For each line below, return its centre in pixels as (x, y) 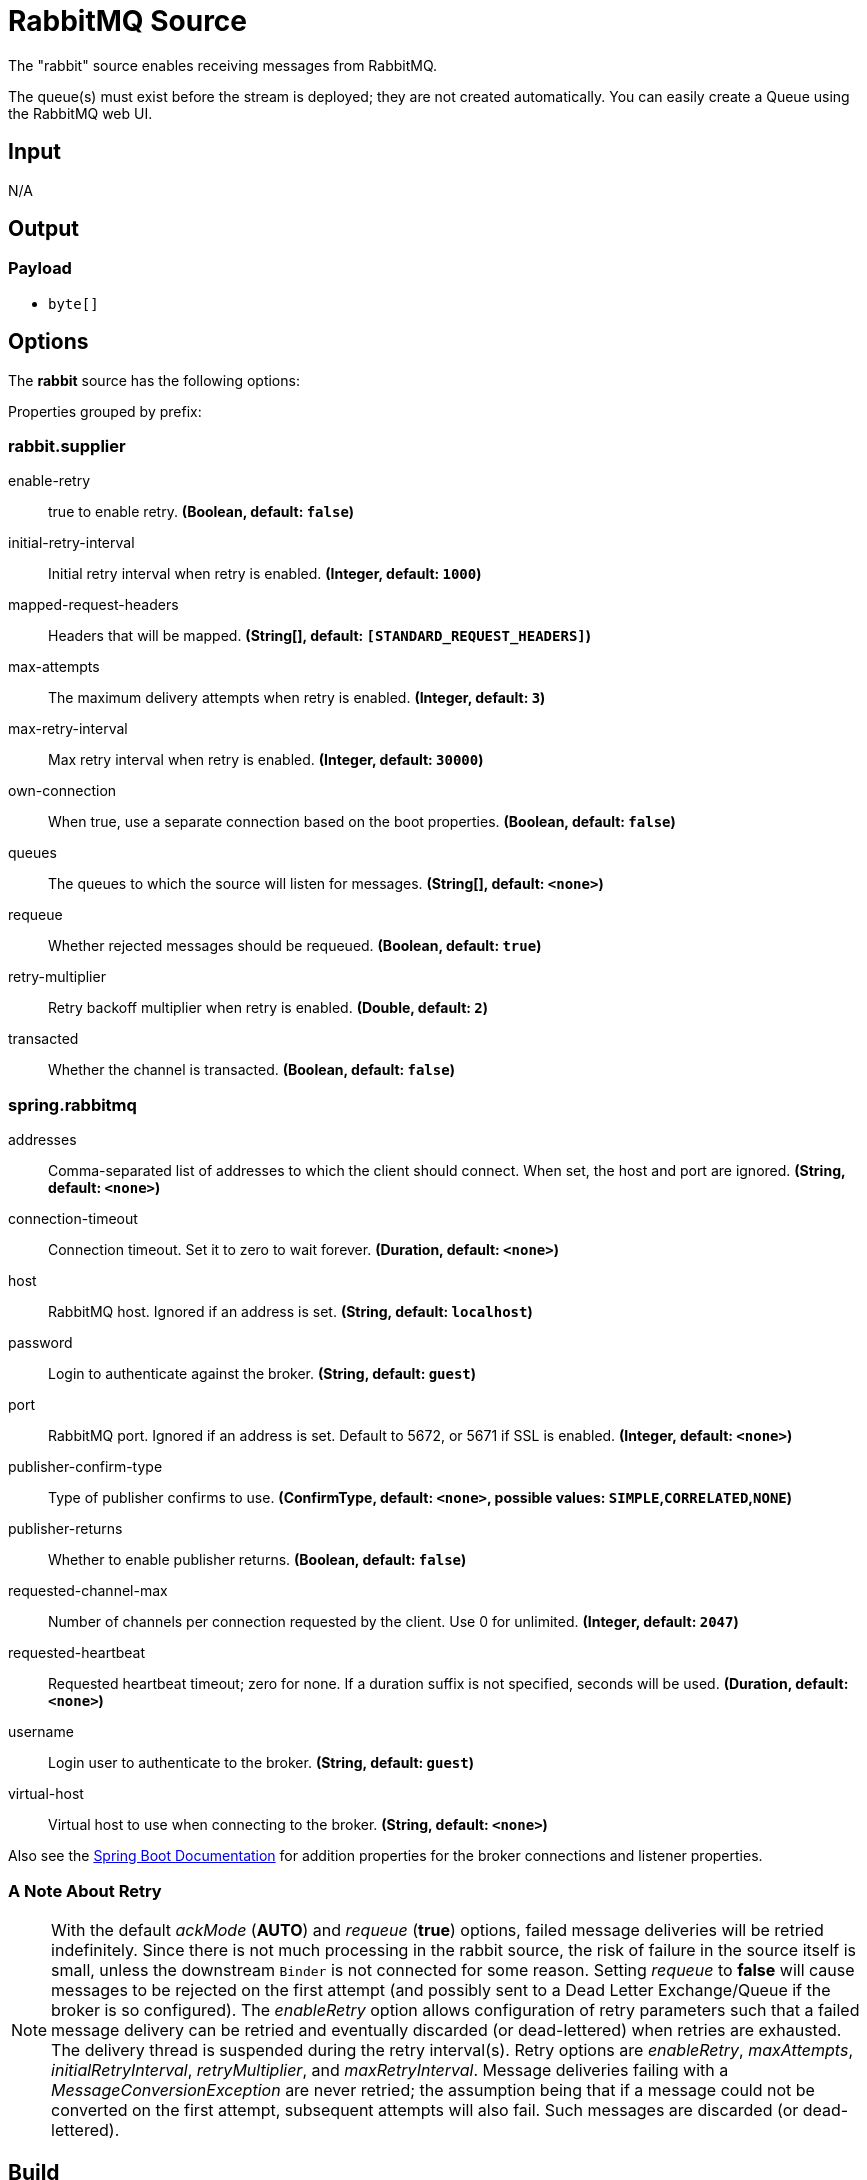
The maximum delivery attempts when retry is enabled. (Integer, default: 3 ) (297, 698)
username (41, 1732)
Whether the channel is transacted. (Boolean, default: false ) (251, 1070)
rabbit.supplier (67, 446)
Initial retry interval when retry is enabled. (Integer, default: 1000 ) (265, 574)
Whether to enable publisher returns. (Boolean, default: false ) (257, 1560)
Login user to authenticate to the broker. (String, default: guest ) (261, 1763)
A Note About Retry (85, 1890)
